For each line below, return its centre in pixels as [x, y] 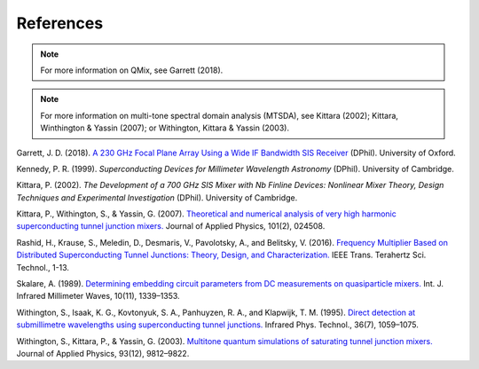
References [60, 23]
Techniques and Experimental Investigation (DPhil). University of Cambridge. [157, 197]
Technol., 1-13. [43, 267]
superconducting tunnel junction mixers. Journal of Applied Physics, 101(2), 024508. [171, 226]
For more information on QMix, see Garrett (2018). [132, 70]
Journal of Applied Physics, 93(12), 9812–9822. [103, 353]
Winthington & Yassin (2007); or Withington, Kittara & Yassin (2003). [165, 128]
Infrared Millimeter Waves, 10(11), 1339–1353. [98, 296]
